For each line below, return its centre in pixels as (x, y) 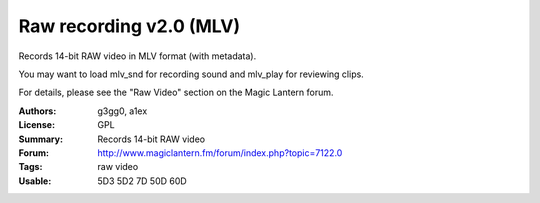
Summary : (41, 139)
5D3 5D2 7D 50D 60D (142, 181)
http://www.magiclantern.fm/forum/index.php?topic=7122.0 (220, 152)
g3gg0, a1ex (122, 111)
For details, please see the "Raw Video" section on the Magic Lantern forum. (176, 92)
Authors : (37, 111)
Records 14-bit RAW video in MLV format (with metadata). (137, 56)
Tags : (30, 167)
